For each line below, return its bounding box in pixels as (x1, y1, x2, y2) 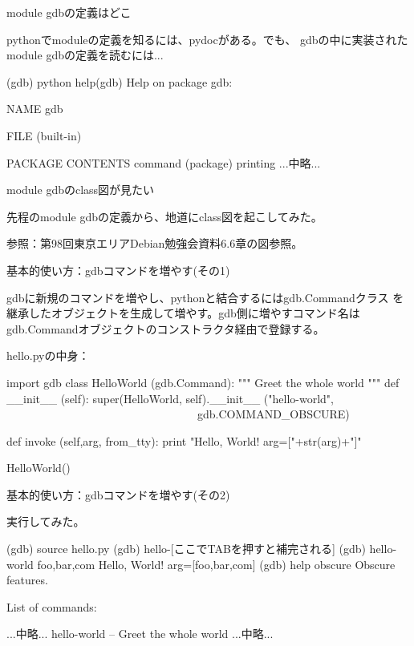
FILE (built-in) (6, 127, 82, 143)
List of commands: (6, 598, 97, 615)
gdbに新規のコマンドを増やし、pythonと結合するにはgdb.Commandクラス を (6, 289, 404, 305)
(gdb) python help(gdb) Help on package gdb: (6, 73, 233, 90)
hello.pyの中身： (6, 347, 90, 364)
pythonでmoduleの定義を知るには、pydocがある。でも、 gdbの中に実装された (6, 30, 408, 47)
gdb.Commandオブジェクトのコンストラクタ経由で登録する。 (6, 320, 325, 337)
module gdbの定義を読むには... (6, 46, 164, 63)
